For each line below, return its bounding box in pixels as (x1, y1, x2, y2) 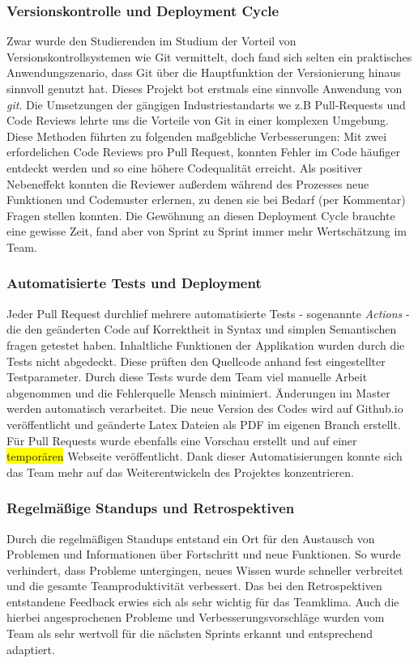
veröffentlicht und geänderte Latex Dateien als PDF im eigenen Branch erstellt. (6, 415, 401, 432)
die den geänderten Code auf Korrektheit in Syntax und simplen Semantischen (6, 321, 397, 338)
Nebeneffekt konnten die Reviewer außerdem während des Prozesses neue (6, 175, 369, 192)
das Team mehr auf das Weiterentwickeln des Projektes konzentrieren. (6, 463, 354, 480)
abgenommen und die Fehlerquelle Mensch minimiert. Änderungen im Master (6, 384, 390, 401)
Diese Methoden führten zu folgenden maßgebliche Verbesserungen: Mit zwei (6, 127, 387, 144)
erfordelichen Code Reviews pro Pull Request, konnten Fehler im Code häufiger (6, 143, 401, 160)
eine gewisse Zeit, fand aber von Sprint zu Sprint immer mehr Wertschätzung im (6, 223, 407, 240)
